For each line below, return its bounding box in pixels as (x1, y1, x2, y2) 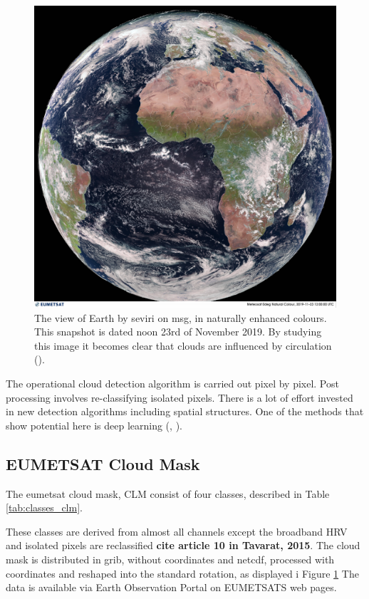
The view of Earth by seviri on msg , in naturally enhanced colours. (34, 310, 327, 325)
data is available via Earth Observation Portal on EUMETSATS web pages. (6, 580, 337, 595)
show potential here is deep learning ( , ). (6, 417, 182, 432)
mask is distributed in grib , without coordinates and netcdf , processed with (6, 551, 335, 566)
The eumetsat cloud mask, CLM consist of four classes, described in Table (6, 486, 330, 501)
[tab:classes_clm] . (6, 500, 83, 515)
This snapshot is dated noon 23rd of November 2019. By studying (34, 324, 322, 339)
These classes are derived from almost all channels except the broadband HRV (6, 524, 348, 538)
